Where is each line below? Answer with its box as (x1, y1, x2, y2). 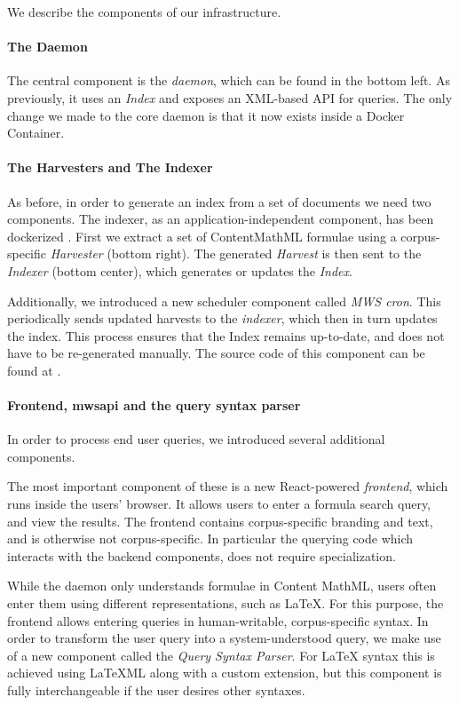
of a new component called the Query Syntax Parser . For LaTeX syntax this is (7, 646, 435, 664)
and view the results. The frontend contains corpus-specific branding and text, (7, 511, 433, 530)
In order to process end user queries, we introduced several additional (7, 430, 385, 448)
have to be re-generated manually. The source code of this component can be (7, 344, 425, 362)
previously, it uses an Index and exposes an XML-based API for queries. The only (7, 88, 453, 107)
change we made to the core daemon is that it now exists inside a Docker (7, 106, 405, 124)
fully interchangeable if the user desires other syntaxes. (7, 681, 305, 700)
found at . (7, 360, 61, 379)
